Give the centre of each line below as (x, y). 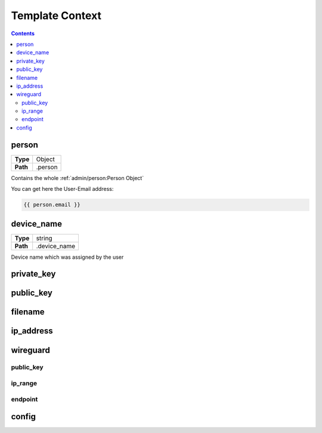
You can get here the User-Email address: (62, 189)
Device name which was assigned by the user (67, 257)
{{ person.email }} (52, 205)
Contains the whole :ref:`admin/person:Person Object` (78, 178)
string (44, 238)
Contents (23, 33)
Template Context (56, 16)
